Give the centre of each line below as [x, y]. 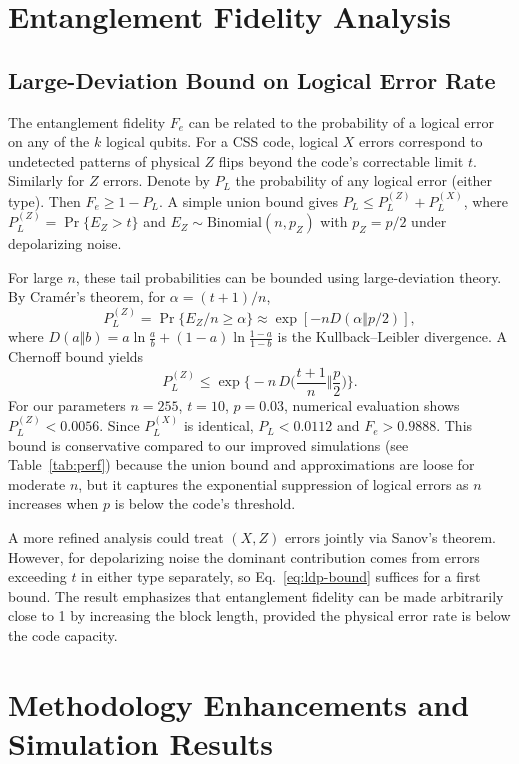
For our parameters [67, 404]
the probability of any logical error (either [364, 180]
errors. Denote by [156, 180]
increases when [53, 503]
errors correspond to [420, 141]
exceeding [37, 576]
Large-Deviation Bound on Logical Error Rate [252, 79]
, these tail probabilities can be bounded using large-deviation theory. [288, 276]
